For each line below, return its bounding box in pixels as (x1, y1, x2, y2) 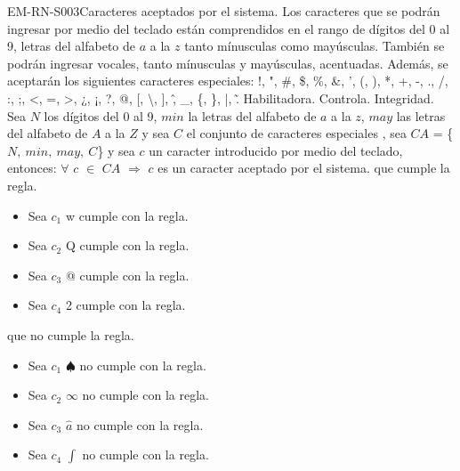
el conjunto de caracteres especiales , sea (186, 124, 407, 142)
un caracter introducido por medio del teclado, (149, 141, 403, 159)
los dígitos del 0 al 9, (44, 106, 157, 125)
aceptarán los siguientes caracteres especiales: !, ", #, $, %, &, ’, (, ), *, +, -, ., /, (7, 71, 448, 90)
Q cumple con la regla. (65, 236, 190, 255)
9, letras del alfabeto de (7, 37, 136, 55)
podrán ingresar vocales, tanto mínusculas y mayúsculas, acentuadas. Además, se (7, 53, 448, 72)
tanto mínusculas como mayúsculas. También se (184, 37, 445, 55)
